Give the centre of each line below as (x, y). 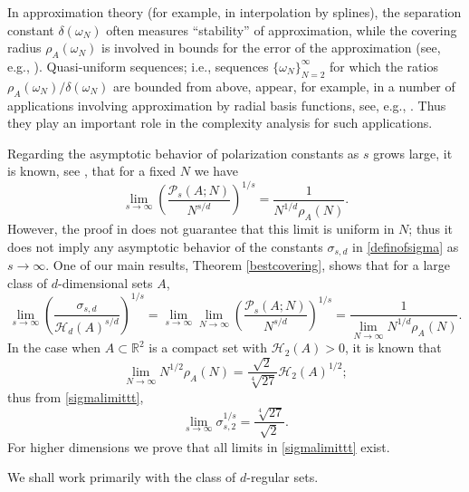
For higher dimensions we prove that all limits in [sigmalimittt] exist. (199, 446)
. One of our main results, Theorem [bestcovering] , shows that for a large (248, 265)
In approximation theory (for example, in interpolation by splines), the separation (234, 12)
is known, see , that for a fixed (92, 171)
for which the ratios (384, 66)
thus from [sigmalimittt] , (76, 396)
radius (24, 48)
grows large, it (413, 153)
